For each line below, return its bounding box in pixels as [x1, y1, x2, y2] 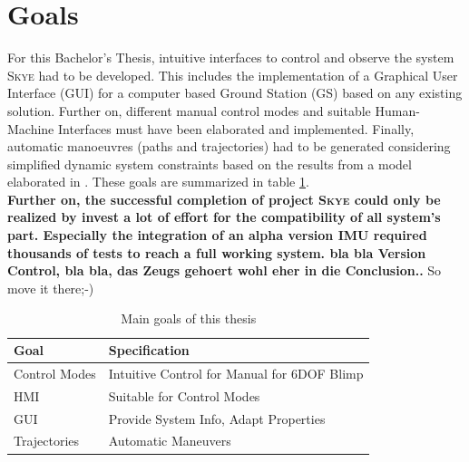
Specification [108, 341, 190, 360]
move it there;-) [7, 278, 94, 297]
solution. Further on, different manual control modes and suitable [7, 101, 371, 120]
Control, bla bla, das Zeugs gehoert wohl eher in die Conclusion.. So [7, 261, 442, 280]
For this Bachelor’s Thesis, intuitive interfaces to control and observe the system [7, 48, 454, 67]
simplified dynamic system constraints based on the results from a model [7, 154, 412, 173]
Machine [7, 119, 54, 138]
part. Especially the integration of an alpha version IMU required [7, 226, 427, 245]
